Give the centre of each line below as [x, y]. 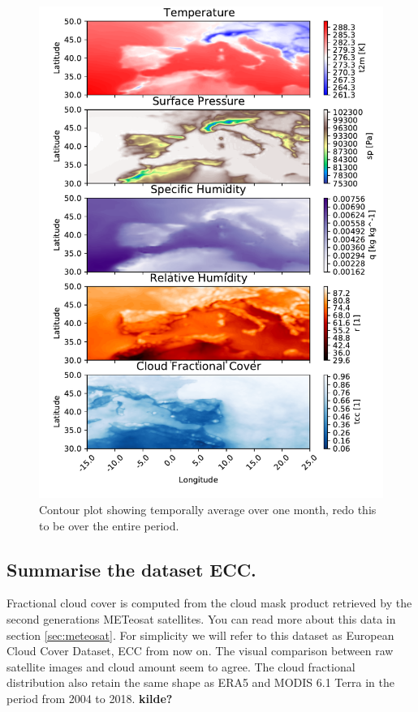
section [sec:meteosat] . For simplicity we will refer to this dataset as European [200, 635]
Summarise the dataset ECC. [131, 569]
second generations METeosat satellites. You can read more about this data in [201, 618]
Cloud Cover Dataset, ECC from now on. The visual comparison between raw [200, 651]
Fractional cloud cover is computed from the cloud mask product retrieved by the [209, 603]
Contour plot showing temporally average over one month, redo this [208, 509]
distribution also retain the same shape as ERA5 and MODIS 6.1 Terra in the [200, 682]
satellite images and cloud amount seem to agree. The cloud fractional [181, 666]
